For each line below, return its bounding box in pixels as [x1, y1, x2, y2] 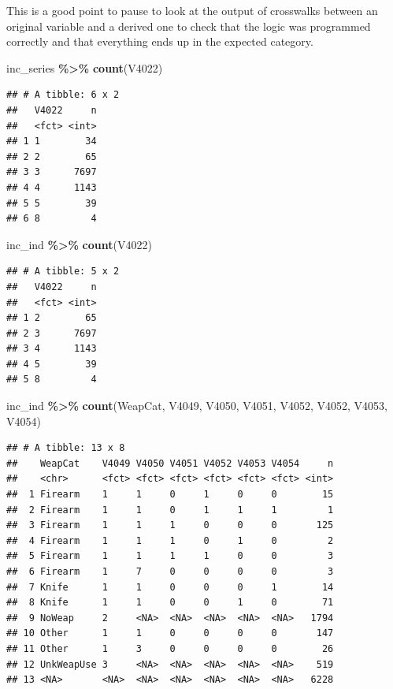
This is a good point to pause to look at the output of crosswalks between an [6, 2, 378, 18]
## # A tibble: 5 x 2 [6, 266, 120, 277]
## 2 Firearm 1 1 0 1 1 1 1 [6, 504, 334, 516]
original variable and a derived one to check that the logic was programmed [6, 17, 371, 34]
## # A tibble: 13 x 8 [6, 442, 125, 454]
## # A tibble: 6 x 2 [6, 89, 120, 101]
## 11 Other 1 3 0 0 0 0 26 [6, 642, 334, 654]
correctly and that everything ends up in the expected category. [6, 33, 313, 50]
